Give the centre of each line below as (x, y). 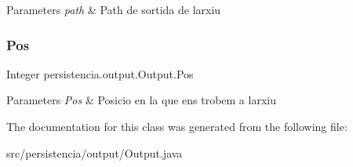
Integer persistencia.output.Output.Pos (100, 73)
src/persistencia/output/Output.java (95, 152)
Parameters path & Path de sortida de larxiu (114, 9)
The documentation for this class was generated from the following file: (177, 126)
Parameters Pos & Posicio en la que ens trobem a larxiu (141, 100)
